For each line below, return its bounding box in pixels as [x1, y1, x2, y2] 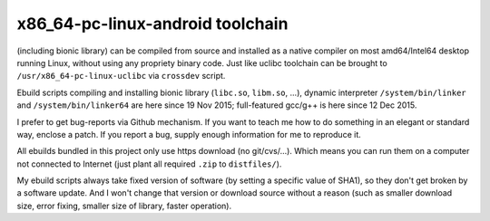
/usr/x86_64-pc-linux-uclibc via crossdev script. [16, 71, 226, 82]
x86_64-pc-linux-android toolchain [16, 14, 289, 34]
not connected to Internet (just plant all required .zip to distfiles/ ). [16, 159, 282, 169]
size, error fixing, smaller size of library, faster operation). [16, 200, 232, 211]
